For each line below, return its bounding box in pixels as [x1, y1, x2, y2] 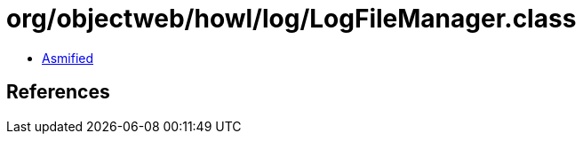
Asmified [42, 50, 94, 66]
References [6, 81, 110, 104]
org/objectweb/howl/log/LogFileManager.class [6, 4, 577, 34]
